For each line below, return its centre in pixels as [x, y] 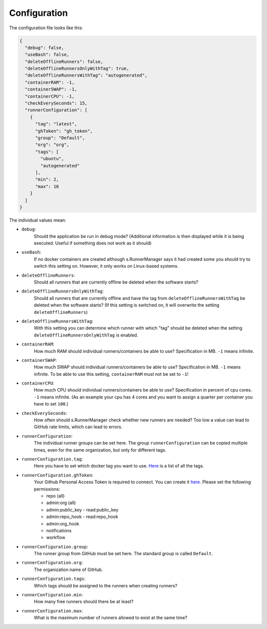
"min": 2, [47, 179]
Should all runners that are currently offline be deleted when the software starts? [116, 282]
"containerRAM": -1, [50, 82]
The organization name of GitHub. [68, 570]
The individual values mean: [38, 220]
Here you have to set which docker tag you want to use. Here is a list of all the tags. [119, 466]
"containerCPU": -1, [50, 96]
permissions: [47, 489]
